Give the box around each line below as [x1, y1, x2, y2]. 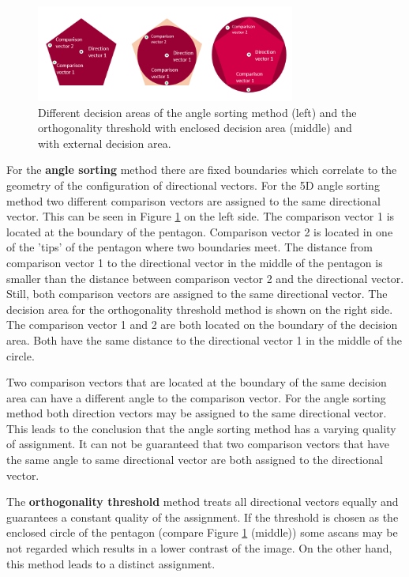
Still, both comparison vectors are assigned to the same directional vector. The [6, 285, 388, 302]
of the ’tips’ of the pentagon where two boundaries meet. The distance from [6, 239, 373, 255]
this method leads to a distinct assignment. [6, 555, 216, 571]
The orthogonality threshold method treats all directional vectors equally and [6, 493, 399, 510]
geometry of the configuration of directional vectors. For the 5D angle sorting [6, 176, 380, 193]
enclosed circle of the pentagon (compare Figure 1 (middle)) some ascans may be [6, 524, 398, 541]
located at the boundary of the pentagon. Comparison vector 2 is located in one [6, 223, 393, 239]
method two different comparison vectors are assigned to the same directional [6, 192, 381, 209]
